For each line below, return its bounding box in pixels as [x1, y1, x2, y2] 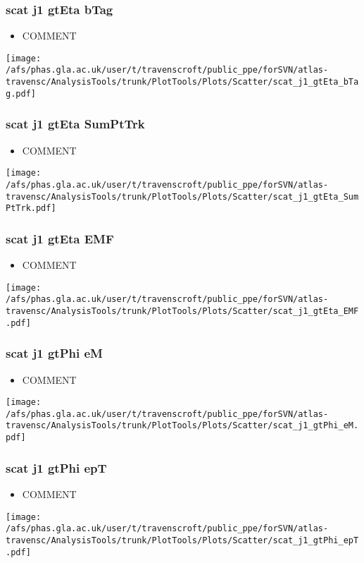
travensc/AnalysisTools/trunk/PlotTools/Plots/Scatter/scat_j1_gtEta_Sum [6, 191, 359, 202]
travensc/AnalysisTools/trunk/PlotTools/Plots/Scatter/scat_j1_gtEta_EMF [6, 306, 359, 316]
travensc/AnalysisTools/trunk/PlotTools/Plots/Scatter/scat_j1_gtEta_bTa [6, 77, 359, 87]
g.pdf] [6, 88, 36, 99]
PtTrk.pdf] [6, 203, 56, 214]
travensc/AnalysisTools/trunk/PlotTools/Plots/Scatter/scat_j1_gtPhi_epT [6, 535, 359, 545]
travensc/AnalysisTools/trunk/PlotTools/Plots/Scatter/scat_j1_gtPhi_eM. [6, 420, 359, 431]
